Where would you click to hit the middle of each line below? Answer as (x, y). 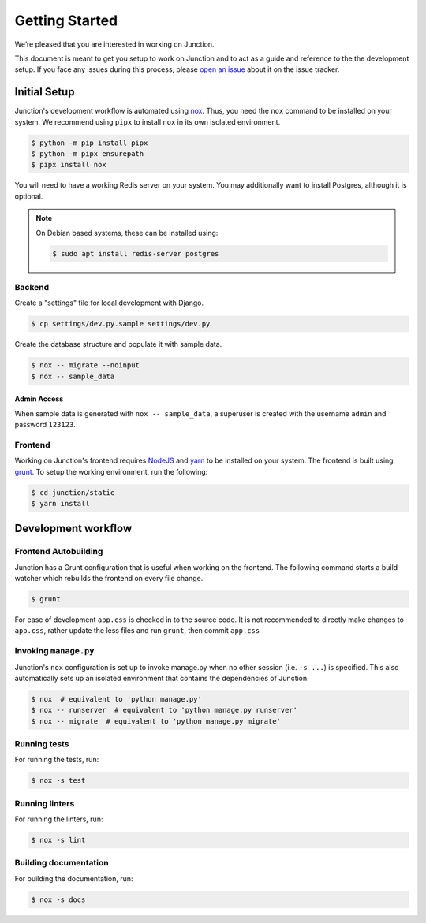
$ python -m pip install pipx (90, 143)
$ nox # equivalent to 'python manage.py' (117, 699)
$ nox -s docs (58, 899)
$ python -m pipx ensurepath (88, 154)
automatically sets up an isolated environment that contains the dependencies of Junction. (162, 678)
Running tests (42, 744)
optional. (29, 196)
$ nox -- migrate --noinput (85, 365)
